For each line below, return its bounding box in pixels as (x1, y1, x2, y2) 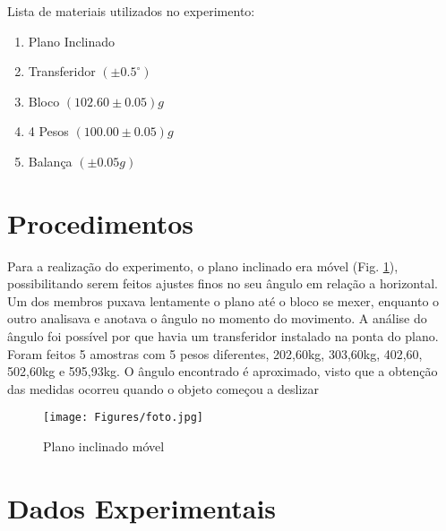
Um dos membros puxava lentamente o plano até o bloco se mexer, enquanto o (7, 291, 440, 310)
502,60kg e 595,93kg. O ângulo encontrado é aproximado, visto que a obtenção (7, 362, 438, 381)
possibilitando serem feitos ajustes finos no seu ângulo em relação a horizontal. (7, 274, 438, 293)
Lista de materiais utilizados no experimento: (7, 2, 255, 20)
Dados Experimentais (7, 489, 277, 526)
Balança (28, 151, 73, 170)
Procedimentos (7, 204, 194, 241)
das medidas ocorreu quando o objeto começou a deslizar (7, 379, 319, 398)
